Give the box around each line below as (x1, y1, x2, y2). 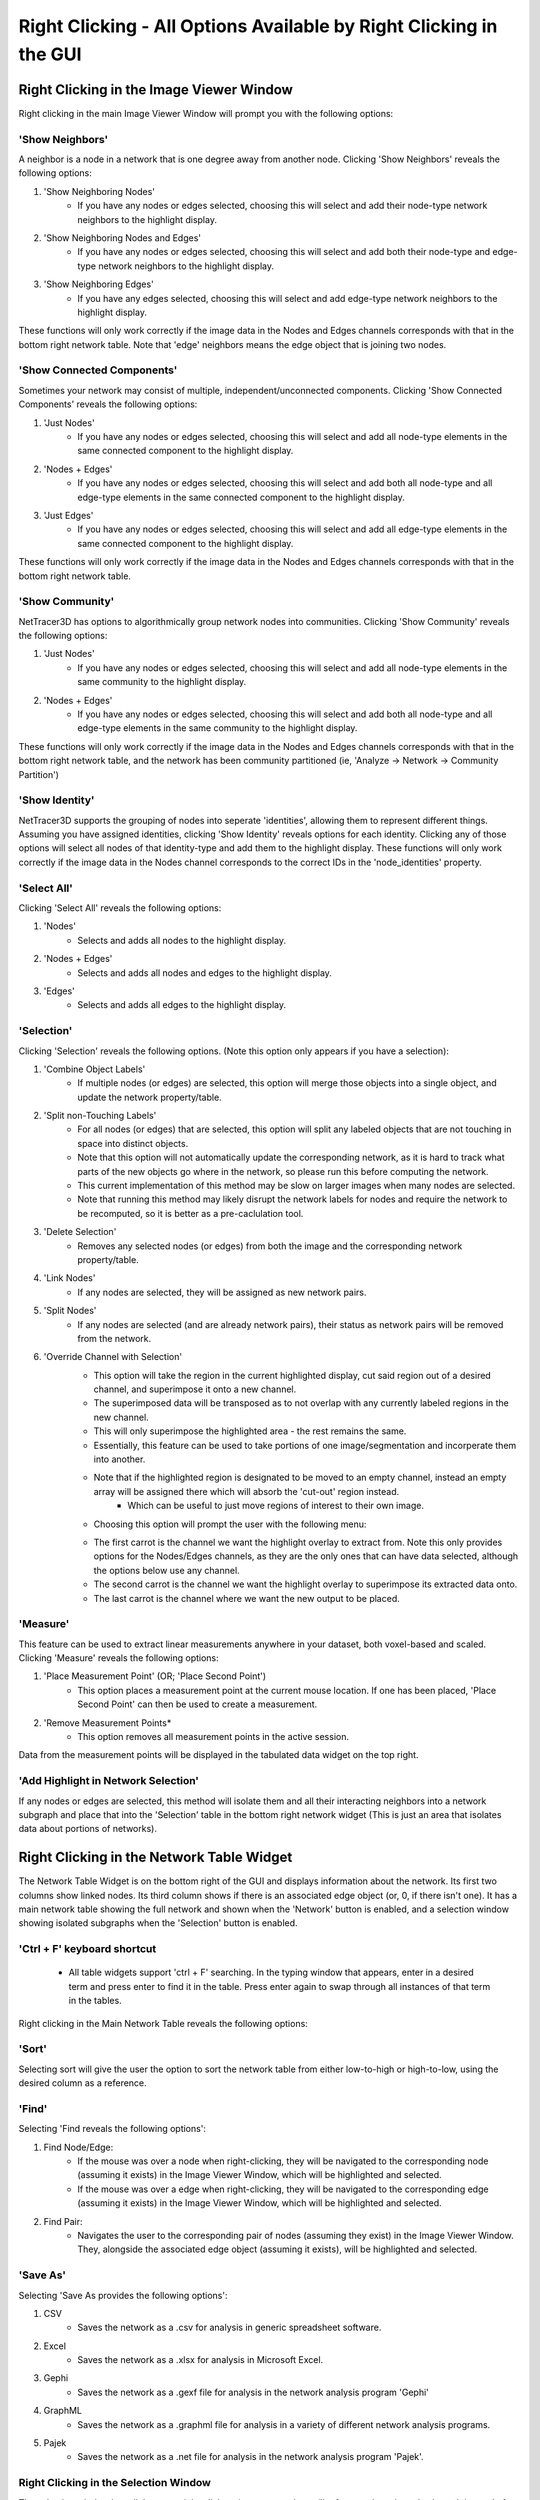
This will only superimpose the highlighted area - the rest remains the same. (93, 1425, 407, 1437)
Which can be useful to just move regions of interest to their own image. (127, 1500, 425, 1512)
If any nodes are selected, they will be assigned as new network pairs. (77, 1286, 367, 1298)
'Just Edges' (43, 509, 94, 521)
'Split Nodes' (43, 1305, 97, 1317)
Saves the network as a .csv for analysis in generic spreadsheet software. (77, 2321, 382, 2334)
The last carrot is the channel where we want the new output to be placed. (93, 1592, 400, 1604)
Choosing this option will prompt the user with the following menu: (93, 1518, 367, 1530)
